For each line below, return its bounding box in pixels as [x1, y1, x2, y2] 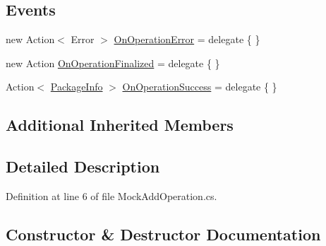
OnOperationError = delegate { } [114, 32, 260, 47]
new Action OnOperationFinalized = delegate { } [6, 55, 220, 70]
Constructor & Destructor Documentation [6, 223, 321, 245]
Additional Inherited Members [6, 114, 234, 136]
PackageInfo [50, 79, 103, 94]
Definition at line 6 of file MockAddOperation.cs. [6, 188, 217, 203]
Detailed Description [6, 156, 160, 177]
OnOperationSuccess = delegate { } [122, 79, 277, 94]
